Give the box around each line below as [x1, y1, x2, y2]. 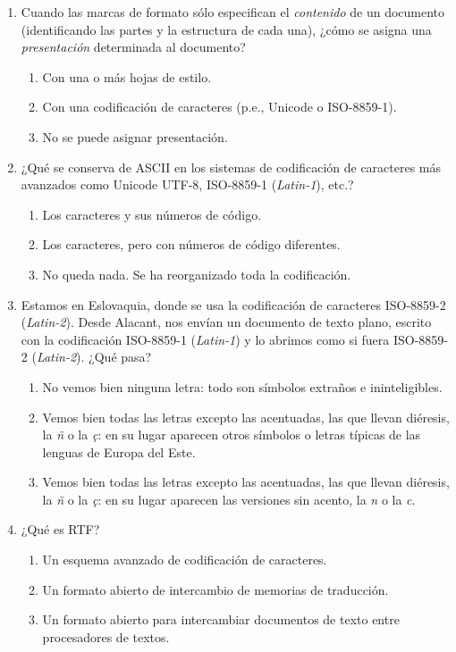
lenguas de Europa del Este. [42, 442, 196, 461]
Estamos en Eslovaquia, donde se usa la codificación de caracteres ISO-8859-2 [21, 295, 446, 313]
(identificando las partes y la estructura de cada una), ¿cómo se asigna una [21, 20, 432, 38]
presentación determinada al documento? [21, 38, 246, 56]
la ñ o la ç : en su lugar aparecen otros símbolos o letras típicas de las [42, 425, 421, 444]
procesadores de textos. [42, 627, 170, 646]
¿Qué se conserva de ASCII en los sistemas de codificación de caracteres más [21, 157, 442, 176]
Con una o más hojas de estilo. [42, 67, 212, 86]
